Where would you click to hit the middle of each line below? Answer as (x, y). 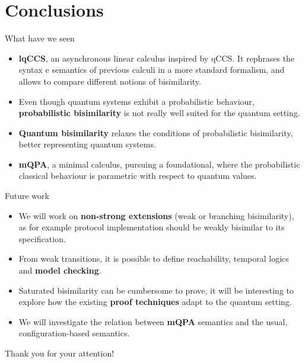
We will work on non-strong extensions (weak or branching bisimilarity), (156, 215)
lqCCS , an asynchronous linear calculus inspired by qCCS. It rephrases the (157, 58)
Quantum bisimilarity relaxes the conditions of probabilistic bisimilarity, (156, 132)
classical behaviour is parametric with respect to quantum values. (138, 176)
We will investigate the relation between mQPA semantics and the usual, (153, 321)
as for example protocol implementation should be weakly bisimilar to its (152, 227)
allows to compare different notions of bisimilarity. (110, 81)
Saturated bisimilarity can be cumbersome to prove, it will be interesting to (156, 290)
